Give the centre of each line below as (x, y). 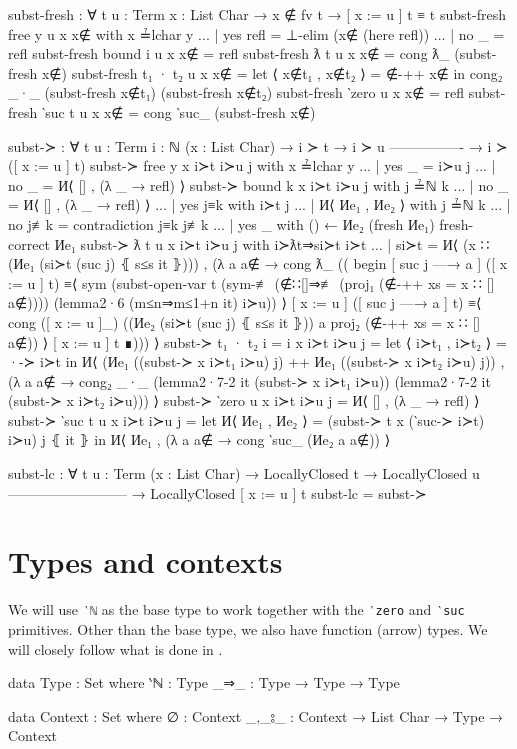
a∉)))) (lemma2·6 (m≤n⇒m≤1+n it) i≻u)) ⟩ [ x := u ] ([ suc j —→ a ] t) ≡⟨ (245, 302)
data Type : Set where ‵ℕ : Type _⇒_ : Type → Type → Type (204, 682)
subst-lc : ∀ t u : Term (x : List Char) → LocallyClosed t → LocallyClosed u (244, 473)
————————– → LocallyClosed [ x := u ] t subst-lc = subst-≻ (217, 492)
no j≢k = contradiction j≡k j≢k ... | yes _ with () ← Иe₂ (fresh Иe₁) (221, 223)
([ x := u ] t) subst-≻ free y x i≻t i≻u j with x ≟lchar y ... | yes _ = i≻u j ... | (252, 165)
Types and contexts (145, 561)
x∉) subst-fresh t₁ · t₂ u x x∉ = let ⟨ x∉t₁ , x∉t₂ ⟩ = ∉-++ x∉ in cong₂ (272, 72)
